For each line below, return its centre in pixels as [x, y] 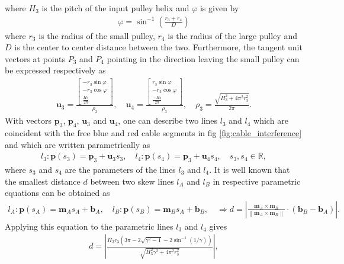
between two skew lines [132, 181]
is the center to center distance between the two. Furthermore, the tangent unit [158, 47]
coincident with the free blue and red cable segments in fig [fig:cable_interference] [153, 133]
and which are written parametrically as [78, 144]
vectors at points [35, 58]
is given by [219, 8]
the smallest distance [43, 181]
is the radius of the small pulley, [97, 35]
